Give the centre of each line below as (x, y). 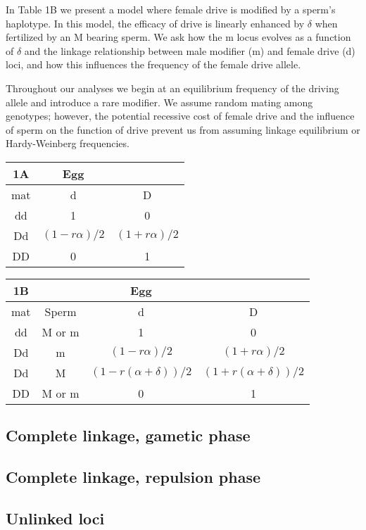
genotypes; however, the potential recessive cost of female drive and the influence (180, 116)
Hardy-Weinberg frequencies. (68, 143)
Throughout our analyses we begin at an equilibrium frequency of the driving (172, 88)
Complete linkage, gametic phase (128, 435)
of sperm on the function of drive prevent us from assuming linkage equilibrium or (183, 129)
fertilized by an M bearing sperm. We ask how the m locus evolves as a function (178, 37)
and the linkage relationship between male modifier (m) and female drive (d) (190, 50)
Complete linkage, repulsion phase (133, 477)
